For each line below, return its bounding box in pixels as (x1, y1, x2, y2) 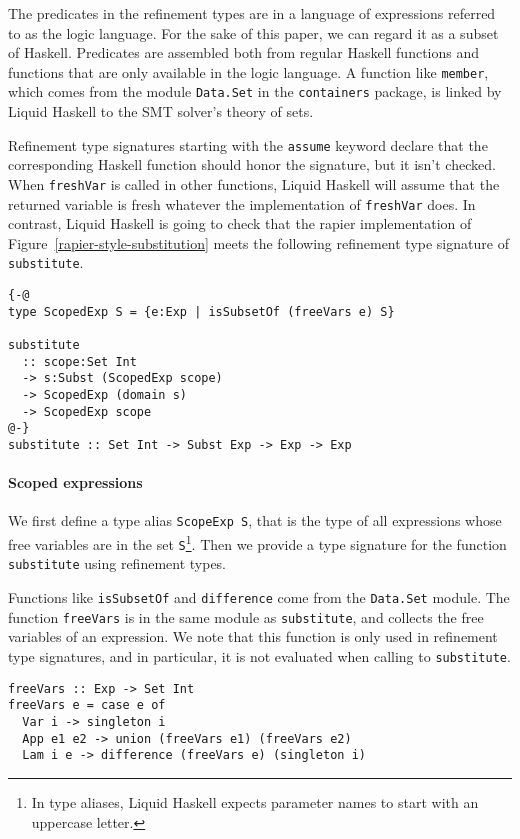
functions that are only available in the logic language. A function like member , (8, 61, 489, 82)
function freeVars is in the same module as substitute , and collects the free (8, 606, 484, 627)
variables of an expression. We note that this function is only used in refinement (8, 626, 498, 647)
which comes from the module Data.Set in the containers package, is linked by (8, 81, 502, 102)
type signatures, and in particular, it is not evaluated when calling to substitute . (8, 645, 511, 666)
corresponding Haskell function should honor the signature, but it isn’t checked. (8, 154, 496, 175)
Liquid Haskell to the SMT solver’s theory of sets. (8, 101, 314, 122)
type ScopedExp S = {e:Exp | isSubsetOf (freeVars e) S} (8, 304, 395, 319)
